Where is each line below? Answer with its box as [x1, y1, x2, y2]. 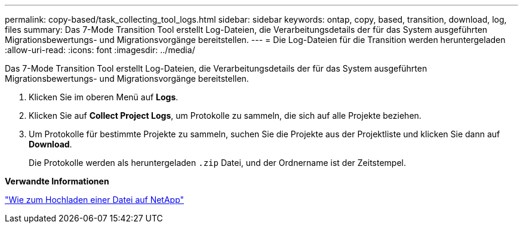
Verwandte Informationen [5, 176, 109, 186]
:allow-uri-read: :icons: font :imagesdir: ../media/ [5, 45, 195, 55]
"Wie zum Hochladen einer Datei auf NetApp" [5, 195, 184, 205]
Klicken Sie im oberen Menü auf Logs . [29, 92, 179, 102]
